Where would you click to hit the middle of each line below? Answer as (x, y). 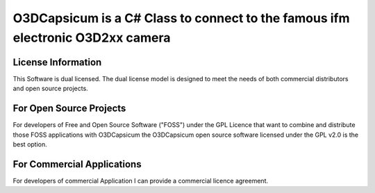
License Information (57, 62)
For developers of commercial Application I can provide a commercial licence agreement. (141, 181)
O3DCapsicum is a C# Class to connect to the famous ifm (181, 18)
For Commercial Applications (77, 164)
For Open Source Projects (69, 109)
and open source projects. (50, 89)
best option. (30, 144)
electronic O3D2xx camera (92, 37)
